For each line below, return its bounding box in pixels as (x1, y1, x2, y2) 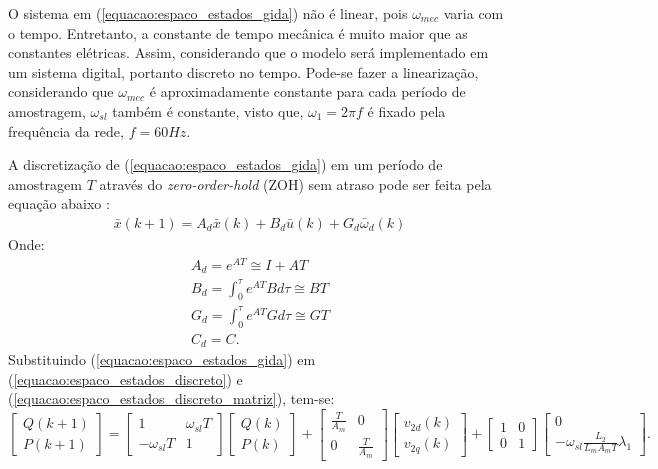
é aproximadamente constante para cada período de (149, 81, 466, 102)
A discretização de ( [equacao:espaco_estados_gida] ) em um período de (8, 154, 443, 175)
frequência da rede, (8, 120, 124, 141)
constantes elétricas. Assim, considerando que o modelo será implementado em (8, 42, 489, 63)
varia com (443, 3, 504, 23)
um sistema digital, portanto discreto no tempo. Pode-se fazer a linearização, (8, 61, 479, 82)
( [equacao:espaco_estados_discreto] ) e (8, 368, 243, 389)
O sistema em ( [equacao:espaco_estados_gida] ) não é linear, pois (8, 3, 408, 23)
